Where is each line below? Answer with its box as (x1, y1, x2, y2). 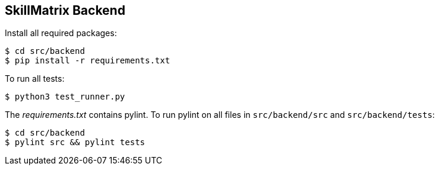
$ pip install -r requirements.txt (5, 56, 170, 66)
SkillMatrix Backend (5, 3, 125, 18)
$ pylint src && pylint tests (5, 137, 146, 147)
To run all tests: (5, 73, 65, 84)
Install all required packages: (5, 28, 117, 39)
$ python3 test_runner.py (5, 92, 125, 102)
